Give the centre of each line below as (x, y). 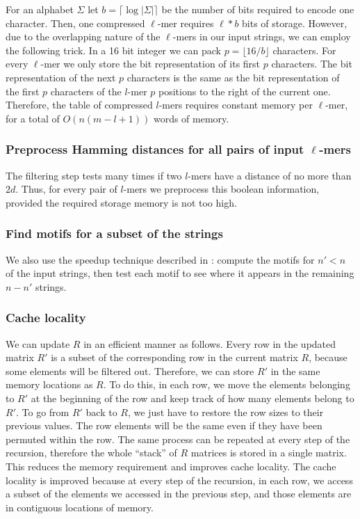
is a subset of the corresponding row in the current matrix (174, 357)
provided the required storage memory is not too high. (121, 202)
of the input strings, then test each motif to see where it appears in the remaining (180, 273)
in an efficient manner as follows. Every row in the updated (210, 343)
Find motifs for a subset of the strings (114, 233)
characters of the (86, 91)
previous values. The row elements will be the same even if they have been (164, 425)
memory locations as (49, 384)
